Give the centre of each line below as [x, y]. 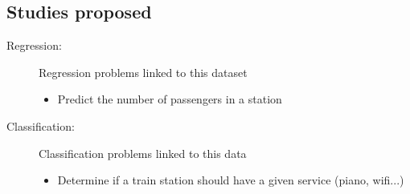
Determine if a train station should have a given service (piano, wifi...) [231, 180]
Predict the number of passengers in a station [170, 99]
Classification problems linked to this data [143, 153]
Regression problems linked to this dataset [143, 72]
